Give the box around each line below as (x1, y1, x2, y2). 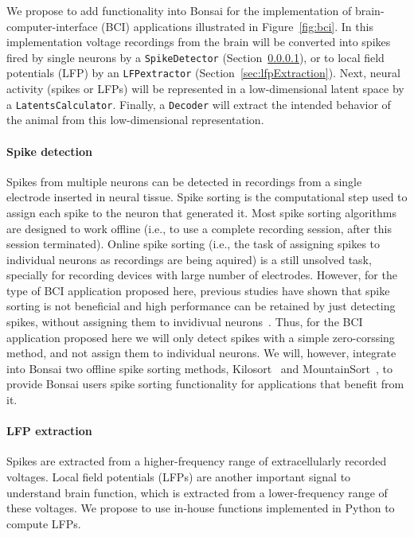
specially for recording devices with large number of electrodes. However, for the (6, 267, 397, 283)
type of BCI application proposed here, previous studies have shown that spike (6, 282, 390, 298)
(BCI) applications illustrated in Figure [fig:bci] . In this (101, 18, 373, 34)
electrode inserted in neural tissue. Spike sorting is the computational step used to (6, 189, 408, 205)
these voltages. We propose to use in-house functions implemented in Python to (6, 500, 395, 516)
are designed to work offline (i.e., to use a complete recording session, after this (6, 220, 392, 236)
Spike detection (6, 142, 92, 159)
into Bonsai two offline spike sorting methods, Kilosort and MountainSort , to (6, 360, 393, 376)
